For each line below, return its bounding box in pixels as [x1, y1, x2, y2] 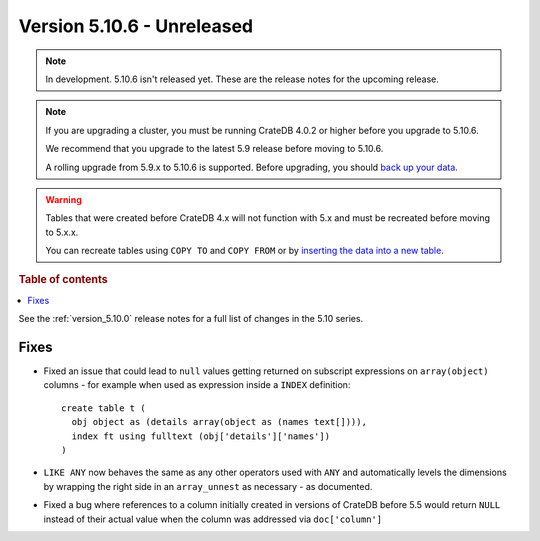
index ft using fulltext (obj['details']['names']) [71, 430, 330, 442]
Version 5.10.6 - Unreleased [18, 15, 254, 37]
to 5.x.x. [45, 226, 79, 238]
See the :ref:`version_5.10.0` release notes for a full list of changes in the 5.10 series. [18, 313, 364, 325]
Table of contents [18, 273, 109, 287]
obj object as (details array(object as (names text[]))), [71, 416, 367, 428]
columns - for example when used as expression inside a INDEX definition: [43, 379, 351, 391]
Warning [45, 193, 82, 205]
